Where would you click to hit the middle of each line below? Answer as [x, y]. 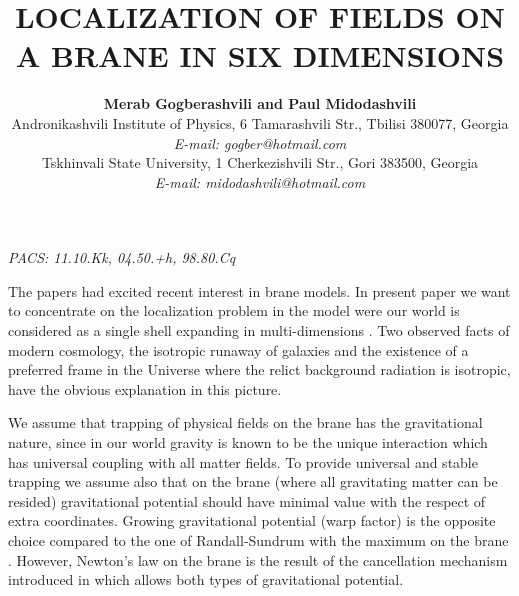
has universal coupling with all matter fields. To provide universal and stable [243, 461]
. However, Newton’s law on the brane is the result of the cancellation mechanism [258, 559]
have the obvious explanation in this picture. [145, 388]
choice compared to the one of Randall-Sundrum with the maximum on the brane [258, 540]
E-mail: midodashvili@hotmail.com [260, 181]
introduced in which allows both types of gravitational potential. [206, 579]
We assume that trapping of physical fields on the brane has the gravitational [245, 422]
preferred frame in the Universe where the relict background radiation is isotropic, [259, 369]
